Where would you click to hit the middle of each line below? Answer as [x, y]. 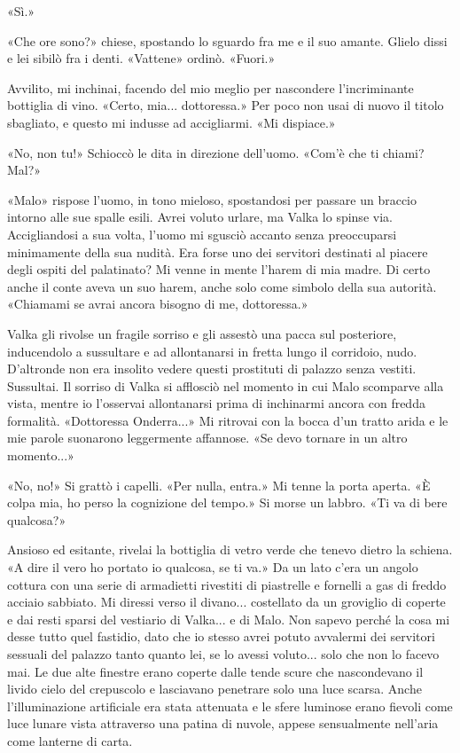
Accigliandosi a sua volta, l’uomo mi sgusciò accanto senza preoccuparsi [202, 234]
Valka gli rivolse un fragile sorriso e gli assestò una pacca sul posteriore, [202, 333]
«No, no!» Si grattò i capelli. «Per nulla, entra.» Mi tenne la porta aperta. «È [219, 485]
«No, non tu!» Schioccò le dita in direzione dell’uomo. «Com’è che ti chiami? [216, 152]
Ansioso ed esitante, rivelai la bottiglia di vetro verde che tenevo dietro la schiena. [230, 549]
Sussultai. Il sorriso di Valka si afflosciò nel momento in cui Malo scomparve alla [226, 385]
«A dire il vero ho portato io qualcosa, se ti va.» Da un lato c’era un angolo [213, 567]
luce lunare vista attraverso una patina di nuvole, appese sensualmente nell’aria [223, 723]
